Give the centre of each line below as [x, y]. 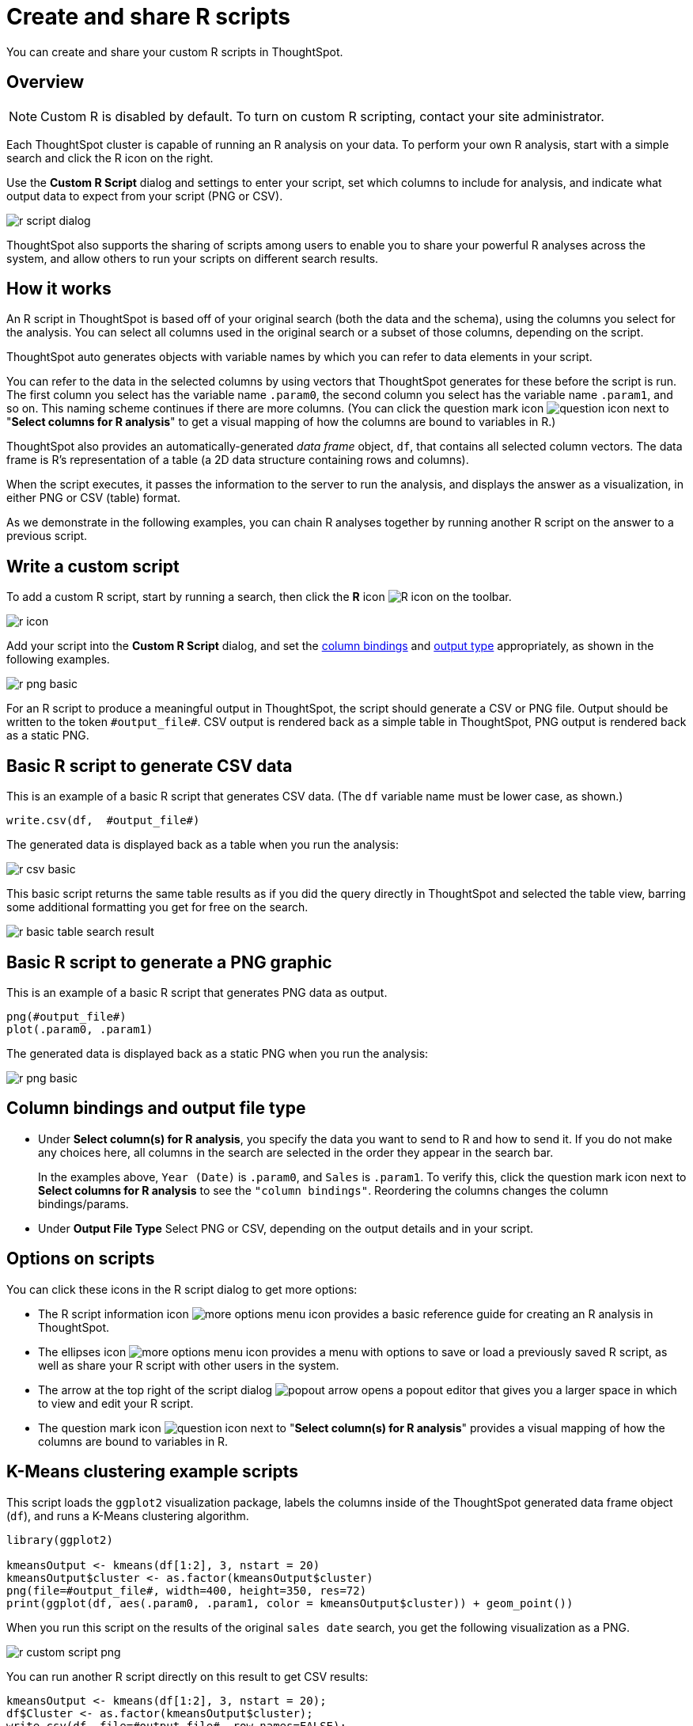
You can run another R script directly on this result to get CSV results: [187, 1676]
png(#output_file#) [66, 1016]
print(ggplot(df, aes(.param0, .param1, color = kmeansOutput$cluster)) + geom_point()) [290, 1603]
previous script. [47, 536]
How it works [59, 289]
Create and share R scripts [148, 17]
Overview [45, 82]
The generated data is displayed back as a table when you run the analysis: [203, 845]
